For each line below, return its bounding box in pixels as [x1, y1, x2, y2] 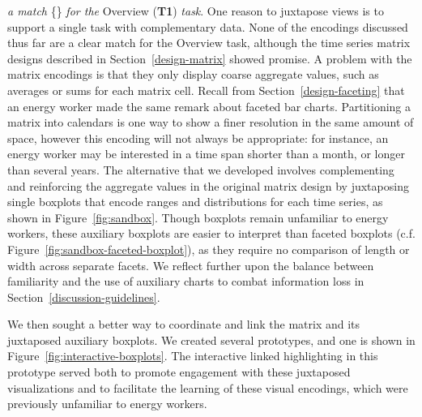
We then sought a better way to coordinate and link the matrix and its [7, 316, 360, 333]
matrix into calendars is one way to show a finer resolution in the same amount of [7, 114, 414, 131]
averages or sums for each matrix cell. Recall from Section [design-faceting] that [7, 81, 405, 98]
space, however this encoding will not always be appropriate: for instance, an [7, 129, 389, 146]
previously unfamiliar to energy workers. [7, 395, 207, 412]
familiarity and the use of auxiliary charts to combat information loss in [7, 273, 364, 290]
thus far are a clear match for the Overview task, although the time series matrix [7, 34, 411, 51]
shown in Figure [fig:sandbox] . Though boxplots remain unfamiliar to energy [7, 208, 389, 226]
